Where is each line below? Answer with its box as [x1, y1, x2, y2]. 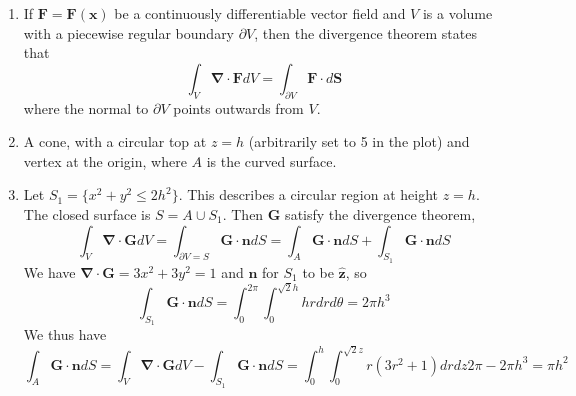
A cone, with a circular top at [23, 131, 207, 152]
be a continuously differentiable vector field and [114, 3, 406, 23]
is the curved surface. [206, 150, 337, 171]
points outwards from [173, 97, 304, 118]
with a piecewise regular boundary [23, 22, 235, 43]
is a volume [422, 3, 493, 23]
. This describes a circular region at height [178, 184, 439, 205]
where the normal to [23, 97, 149, 118]
